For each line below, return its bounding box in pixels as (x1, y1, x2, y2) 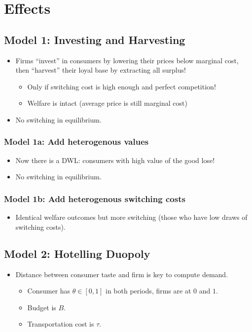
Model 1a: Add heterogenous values (4, 135, 149, 148)
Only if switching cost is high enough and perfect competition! (27, 81, 216, 91)
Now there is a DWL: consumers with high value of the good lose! (15, 155, 215, 165)
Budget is (27, 302, 56, 312)
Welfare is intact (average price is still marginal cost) (27, 98, 187, 108)
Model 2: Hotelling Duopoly (4, 246, 150, 261)
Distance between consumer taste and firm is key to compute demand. (15, 269, 228, 279)
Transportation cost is (27, 319, 94, 329)
